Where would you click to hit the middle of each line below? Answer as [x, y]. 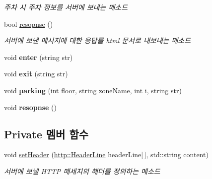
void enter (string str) [38, 57]
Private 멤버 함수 [46, 134]
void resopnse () [30, 107]
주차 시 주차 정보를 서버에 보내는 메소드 [66, 7]
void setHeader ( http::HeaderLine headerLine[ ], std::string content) [106, 154]
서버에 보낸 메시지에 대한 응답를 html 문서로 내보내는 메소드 [98, 40]
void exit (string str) [36, 74]
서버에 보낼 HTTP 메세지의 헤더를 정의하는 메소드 [82, 171]
